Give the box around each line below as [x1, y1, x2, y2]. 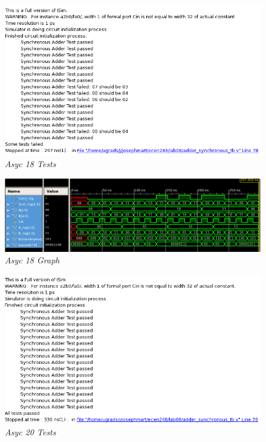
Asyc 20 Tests [5, 425, 56, 438]
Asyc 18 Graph [5, 254, 60, 266]
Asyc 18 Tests [5, 157, 56, 170]
